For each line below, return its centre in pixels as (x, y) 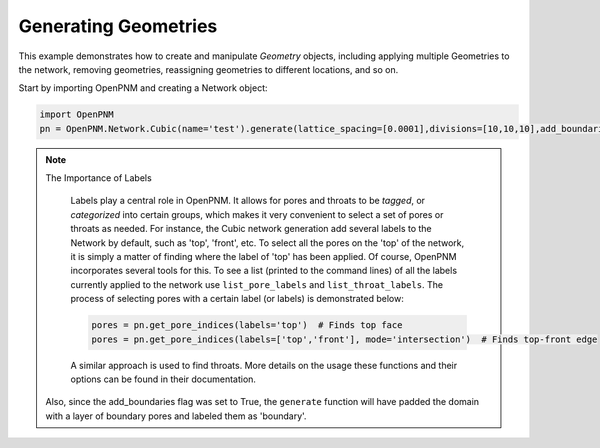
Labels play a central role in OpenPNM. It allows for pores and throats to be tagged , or (247, 201)
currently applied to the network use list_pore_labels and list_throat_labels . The (257, 284)
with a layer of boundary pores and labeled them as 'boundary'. (176, 416)
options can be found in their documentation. (163, 379)
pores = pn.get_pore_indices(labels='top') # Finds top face (247, 325)
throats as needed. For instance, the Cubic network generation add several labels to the (251, 229)
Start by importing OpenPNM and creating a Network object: (143, 88)
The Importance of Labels (98, 178)
